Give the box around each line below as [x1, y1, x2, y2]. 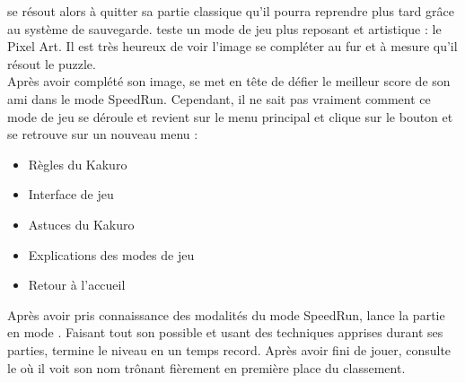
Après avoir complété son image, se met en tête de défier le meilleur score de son [7, 72, 451, 91]
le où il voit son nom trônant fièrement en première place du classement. [7, 358, 406, 377]
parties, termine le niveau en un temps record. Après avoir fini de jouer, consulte [7, 340, 452, 359]
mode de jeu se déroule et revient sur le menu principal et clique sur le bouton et [7, 107, 453, 126]
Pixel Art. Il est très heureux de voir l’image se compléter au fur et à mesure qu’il [7, 37, 458, 56]
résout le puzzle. [7, 54, 96, 73]
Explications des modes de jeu [28, 245, 195, 264]
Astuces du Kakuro [28, 214, 135, 233]
